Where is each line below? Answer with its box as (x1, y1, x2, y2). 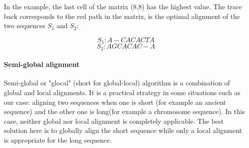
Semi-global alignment (4, 59, 80, 69)
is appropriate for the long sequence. (4, 135, 112, 145)
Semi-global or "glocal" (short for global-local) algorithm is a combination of (4, 78, 230, 88)
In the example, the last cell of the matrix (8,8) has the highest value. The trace (4, 1, 242, 11)
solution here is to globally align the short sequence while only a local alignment (4, 125, 242, 135)
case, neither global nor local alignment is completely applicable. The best (4, 115, 224, 126)
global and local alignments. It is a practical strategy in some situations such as (4, 87, 240, 98)
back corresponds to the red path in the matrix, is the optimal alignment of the (4, 11, 240, 21)
